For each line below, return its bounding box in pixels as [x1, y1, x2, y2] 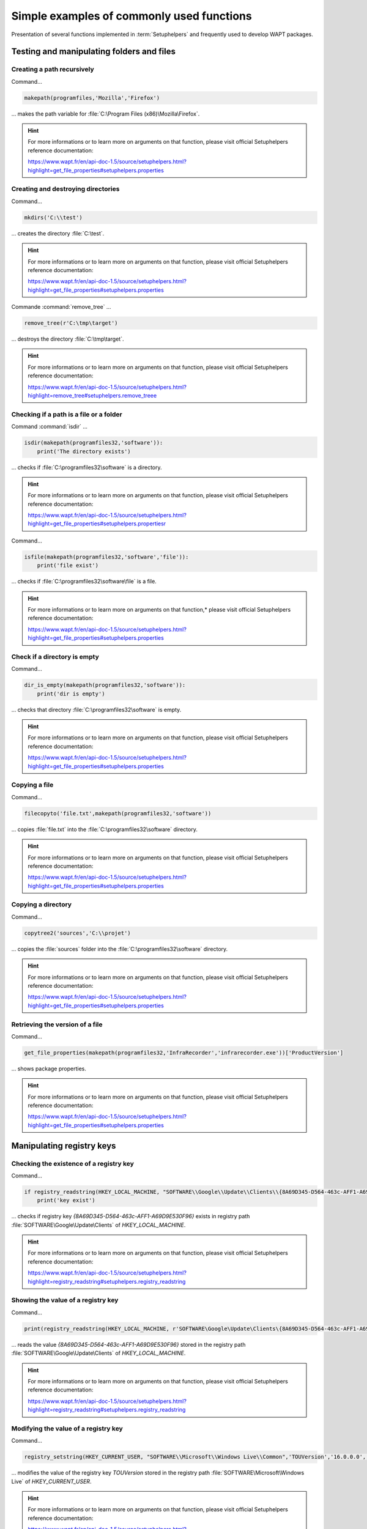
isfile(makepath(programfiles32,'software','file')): [24, 553, 189, 560]
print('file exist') [37, 562, 99, 569]
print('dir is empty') [37, 690, 105, 697]
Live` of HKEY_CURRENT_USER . [11, 1478, 92, 1485]
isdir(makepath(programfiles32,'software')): [24, 439, 163, 446]
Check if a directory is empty [11, 652, 99, 661]
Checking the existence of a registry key [11, 1159, 135, 1168]
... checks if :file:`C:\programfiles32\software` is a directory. [11, 464, 162, 471]
